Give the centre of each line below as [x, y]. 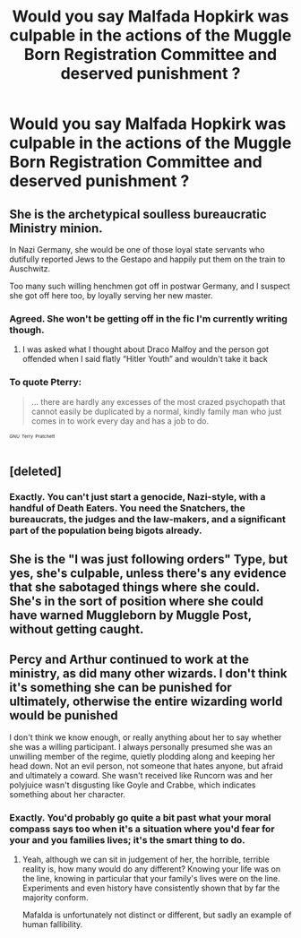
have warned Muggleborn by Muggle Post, [131, 615]
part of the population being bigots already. [106, 530]
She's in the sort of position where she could [137, 602]
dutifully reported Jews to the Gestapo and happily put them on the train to [147, 259]
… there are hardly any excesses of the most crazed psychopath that [158, 401]
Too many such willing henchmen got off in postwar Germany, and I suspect [150, 286]
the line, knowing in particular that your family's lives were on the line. [151, 879]
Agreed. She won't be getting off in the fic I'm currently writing [149, 318]
